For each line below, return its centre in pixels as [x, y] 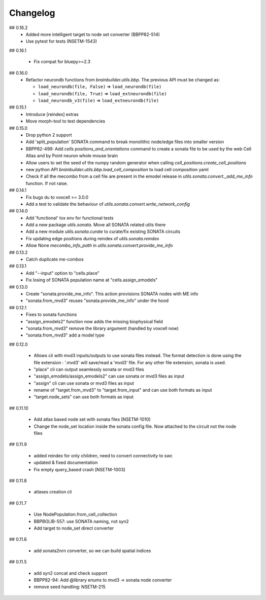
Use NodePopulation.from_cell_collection [76, 514]
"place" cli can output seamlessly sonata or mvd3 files [89, 369]
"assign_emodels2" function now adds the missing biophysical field [94, 321]
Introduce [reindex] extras [52, 114]
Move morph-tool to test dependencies [66, 121]
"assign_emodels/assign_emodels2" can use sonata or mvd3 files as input [109, 376]
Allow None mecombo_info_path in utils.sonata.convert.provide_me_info [100, 245]
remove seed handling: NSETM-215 [70, 587]
